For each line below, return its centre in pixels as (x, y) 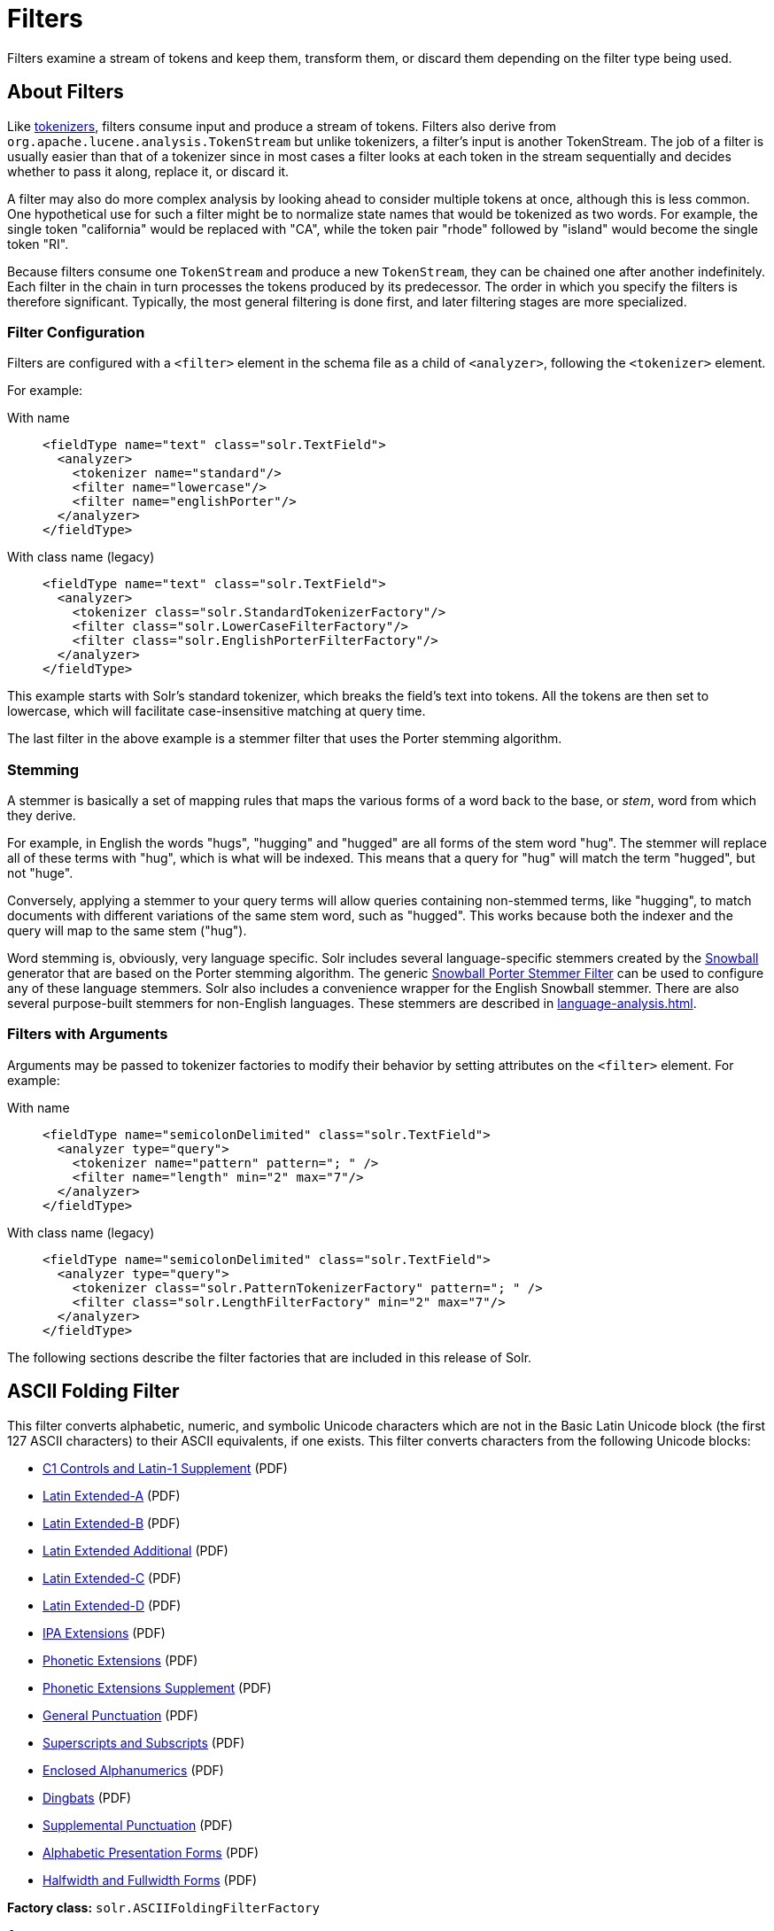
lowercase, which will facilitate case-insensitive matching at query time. (217, 711)
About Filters (66, 92)
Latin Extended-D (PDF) (112, 1605)
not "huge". (40, 873)
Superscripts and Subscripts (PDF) (144, 1742)
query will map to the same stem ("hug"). (127, 931)
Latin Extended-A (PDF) (112, 1495)
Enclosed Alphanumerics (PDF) (133, 1770)
